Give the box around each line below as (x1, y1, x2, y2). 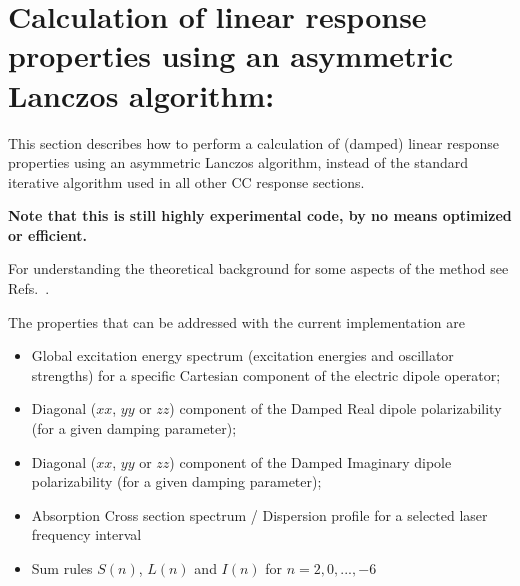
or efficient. (8, 224, 88, 245)
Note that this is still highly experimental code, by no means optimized (8, 205, 512, 226)
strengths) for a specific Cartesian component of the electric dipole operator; (31, 364, 501, 385)
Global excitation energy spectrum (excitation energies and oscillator (31, 345, 454, 366)
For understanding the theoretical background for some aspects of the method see (8, 258, 509, 279)
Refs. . (8, 278, 50, 299)
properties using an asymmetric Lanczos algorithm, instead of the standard (8, 152, 469, 173)
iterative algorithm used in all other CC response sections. (8, 171, 365, 192)
